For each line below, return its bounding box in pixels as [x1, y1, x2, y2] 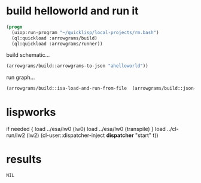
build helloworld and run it [6, 4, 139, 18]
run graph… [6, 74, 35, 81]
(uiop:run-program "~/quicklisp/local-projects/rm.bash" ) [11, 29, 160, 35]
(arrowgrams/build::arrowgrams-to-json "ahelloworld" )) [6, 63, 148, 69]
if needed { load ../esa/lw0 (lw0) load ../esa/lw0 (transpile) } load [6, 126, 166, 133]
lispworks [6, 106, 56, 119]
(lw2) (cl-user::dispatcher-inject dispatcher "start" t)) [26, 132, 159, 139]
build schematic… [6, 51, 50, 59]
